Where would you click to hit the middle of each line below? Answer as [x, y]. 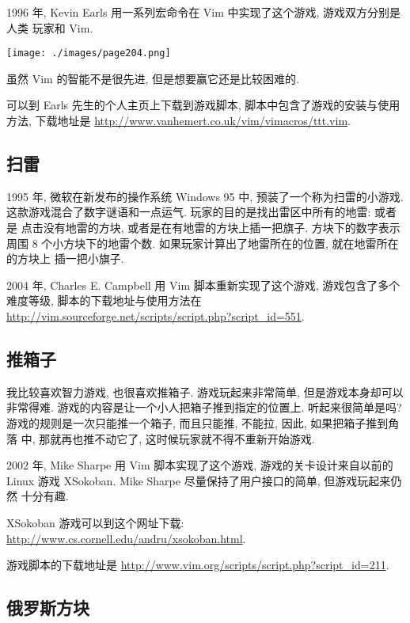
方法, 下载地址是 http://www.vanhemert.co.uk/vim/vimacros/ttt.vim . [178, 121]
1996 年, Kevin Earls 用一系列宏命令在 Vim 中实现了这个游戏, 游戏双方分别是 [204, 12]
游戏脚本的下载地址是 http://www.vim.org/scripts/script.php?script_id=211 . [198, 565]
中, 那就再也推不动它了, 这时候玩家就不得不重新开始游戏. [168, 438]
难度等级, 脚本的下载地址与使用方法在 [104, 300]
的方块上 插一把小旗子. [65, 258]
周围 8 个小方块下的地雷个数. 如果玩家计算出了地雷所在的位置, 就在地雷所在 [203, 243]
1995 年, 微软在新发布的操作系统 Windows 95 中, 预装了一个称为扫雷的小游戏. [205, 196]
